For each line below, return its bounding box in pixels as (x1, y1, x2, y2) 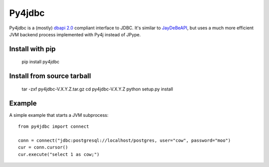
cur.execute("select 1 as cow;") (18, 152, 100, 157)
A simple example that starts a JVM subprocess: (9, 112, 109, 118)
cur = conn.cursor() (18, 145, 68, 150)
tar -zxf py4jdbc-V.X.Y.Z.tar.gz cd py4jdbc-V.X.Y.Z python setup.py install (21, 86, 173, 92)
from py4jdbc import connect (18, 124, 89, 129)
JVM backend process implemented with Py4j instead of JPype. (9, 31, 141, 37)
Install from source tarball (9, 72, 91, 81)
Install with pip (9, 45, 56, 53)
